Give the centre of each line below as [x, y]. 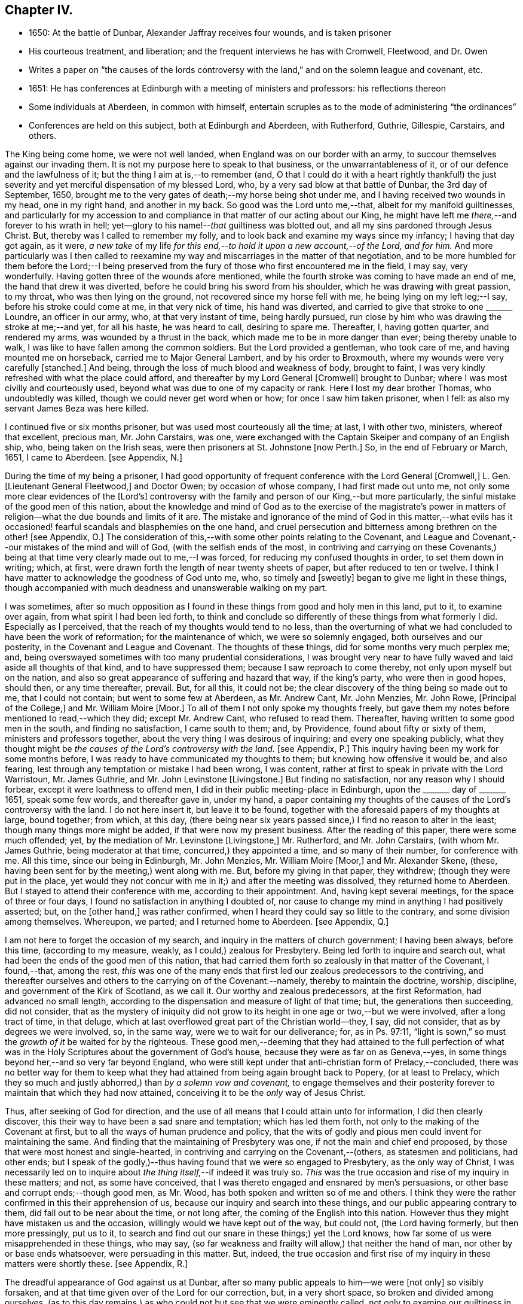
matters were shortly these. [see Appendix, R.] [97, 1264]
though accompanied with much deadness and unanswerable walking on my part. [166, 588]
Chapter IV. [39, 10]
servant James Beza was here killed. [77, 409]
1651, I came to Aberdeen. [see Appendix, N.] [94, 458]
